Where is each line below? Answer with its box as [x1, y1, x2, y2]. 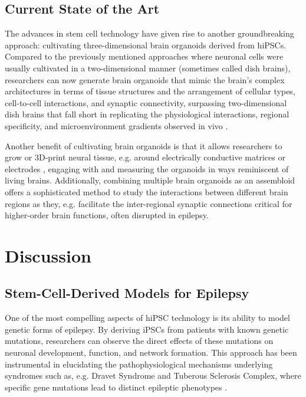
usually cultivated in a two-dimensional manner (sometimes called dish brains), [5, 61, 291, 74]
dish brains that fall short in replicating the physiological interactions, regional [5, 108, 289, 120]
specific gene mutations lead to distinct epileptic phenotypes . [5, 380, 228, 393]
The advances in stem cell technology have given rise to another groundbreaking [5, 27, 294, 40]
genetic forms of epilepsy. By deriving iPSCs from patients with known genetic [5, 323, 289, 335]
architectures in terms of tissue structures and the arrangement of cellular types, [5, 85, 295, 97]
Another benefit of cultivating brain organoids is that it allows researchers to [5, 139, 282, 152]
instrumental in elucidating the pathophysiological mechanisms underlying [5, 357, 273, 370]
